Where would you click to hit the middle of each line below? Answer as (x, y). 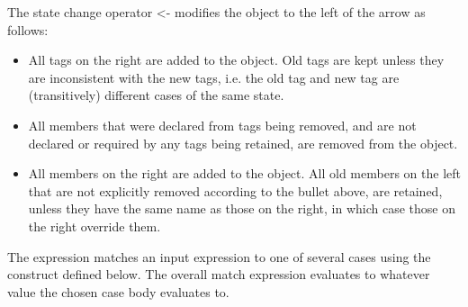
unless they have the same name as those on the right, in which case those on (242, 208)
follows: (28, 29)
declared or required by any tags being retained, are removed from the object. (243, 143)
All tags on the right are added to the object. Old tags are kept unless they (236, 60)
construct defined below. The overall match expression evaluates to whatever (219, 274)
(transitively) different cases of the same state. (156, 95)
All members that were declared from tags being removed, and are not (222, 125)
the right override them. (94, 226)
